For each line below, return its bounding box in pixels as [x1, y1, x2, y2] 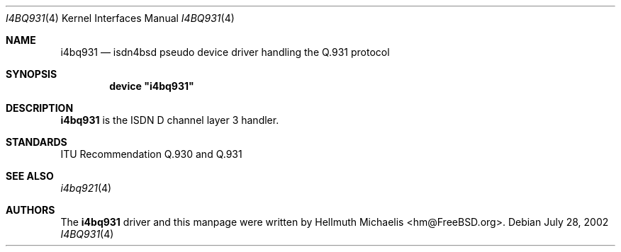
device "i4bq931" [109, 80, 194, 92]
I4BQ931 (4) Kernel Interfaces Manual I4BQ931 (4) [6, 12, 235, 24]
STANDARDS [6, 136, 67, 148]
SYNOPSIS [6, 68, 57, 80]
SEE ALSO [6, 170, 54, 182]
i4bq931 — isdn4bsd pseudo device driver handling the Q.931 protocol [60, 46, 390, 58]
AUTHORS [6, 204, 55, 216]
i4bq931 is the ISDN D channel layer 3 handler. [60, 114, 279, 126]
